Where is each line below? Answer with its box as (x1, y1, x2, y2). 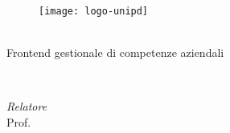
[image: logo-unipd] (39, 5, 149, 17)
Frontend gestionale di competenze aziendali (6, 44, 224, 61)
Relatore (6, 98, 47, 115)
